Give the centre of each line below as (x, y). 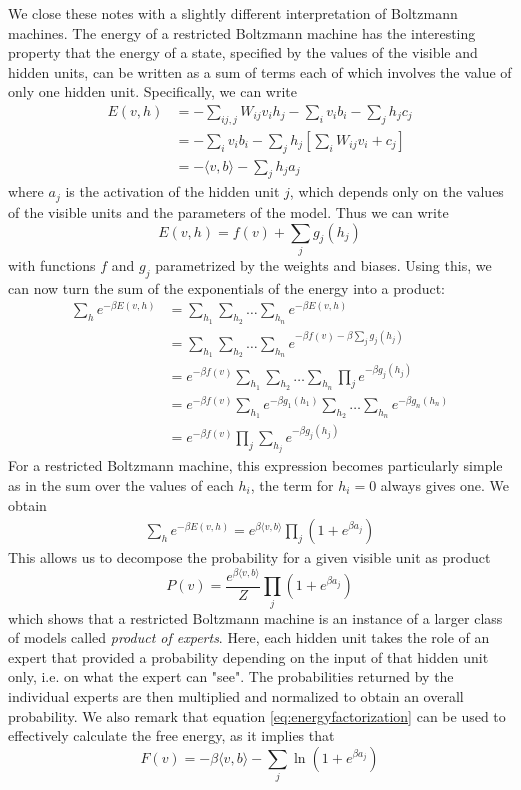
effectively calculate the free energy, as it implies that (171, 735)
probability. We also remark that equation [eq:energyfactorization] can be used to (257, 715)
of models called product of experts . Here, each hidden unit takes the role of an (249, 637)
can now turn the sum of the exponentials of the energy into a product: (227, 287)
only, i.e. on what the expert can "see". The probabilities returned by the (231, 676)
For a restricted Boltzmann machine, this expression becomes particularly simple (255, 465)
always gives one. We (444, 484)
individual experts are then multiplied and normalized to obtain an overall (236, 695)
